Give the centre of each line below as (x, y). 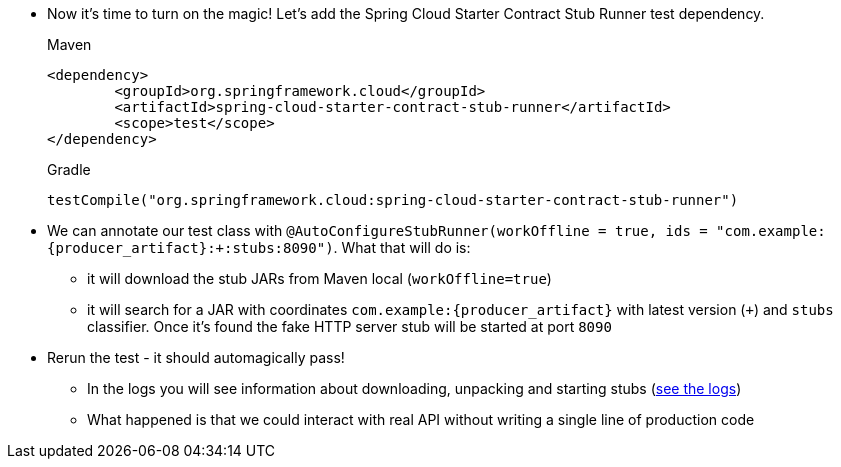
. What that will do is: (402, 247)
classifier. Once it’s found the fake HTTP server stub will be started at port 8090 (349, 326)
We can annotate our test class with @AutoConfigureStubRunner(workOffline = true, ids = (377, 230)
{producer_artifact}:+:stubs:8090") (190, 248)
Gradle (69, 169)
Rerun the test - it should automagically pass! (196, 357)
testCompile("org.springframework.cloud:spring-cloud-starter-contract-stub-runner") (393, 200)
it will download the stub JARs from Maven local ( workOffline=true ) (319, 278)
